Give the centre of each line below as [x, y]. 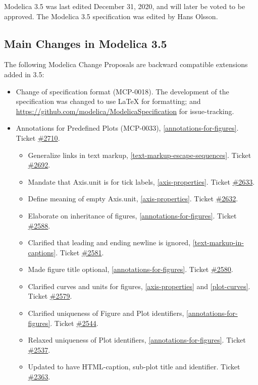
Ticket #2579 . [50, 296]
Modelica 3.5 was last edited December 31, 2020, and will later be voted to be [125, 6]
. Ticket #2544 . [74, 323]
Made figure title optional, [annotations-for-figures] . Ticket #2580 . [131, 269]
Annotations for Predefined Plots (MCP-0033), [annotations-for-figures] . [127, 128]
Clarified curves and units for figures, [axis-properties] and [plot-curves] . [139, 286]
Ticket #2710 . [38, 137]
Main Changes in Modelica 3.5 [86, 43]
